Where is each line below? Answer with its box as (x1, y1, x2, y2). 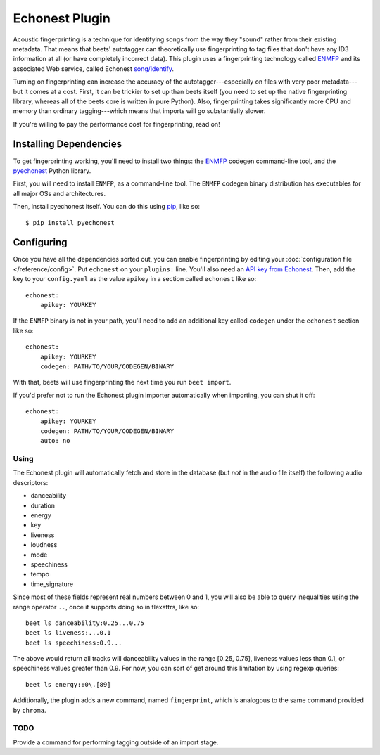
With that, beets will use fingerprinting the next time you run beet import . (13, 378, 232, 387)
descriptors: (13, 478, 49, 486)
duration (30, 501, 56, 510)
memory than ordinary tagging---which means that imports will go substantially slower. (13, 107, 266, 115)
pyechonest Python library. (13, 166, 91, 175)
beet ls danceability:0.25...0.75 (25, 619, 144, 627)
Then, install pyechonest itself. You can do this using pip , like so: (13, 202, 201, 211)
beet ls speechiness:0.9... (25, 638, 122, 647)
